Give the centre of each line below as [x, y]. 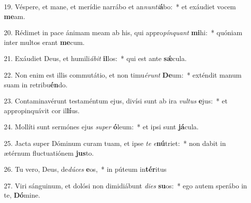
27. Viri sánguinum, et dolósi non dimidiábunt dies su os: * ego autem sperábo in [125, 185]
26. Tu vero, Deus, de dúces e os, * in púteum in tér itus [85, 169]
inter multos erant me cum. [44, 42]
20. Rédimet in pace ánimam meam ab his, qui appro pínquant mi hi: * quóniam [123, 32]
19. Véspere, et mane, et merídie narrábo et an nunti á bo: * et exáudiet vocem [120, 6]
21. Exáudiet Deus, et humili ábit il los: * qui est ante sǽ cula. [95, 58]
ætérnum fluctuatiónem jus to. [49, 152]
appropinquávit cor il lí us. [42, 110]
